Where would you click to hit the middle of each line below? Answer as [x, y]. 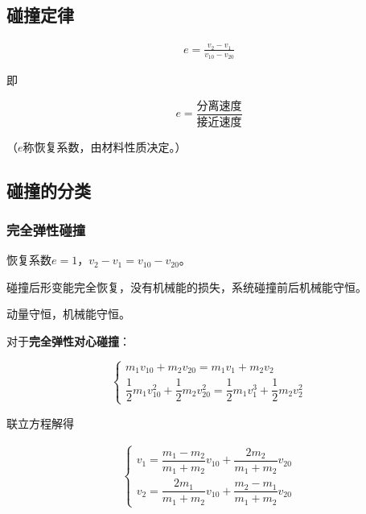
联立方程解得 [40, 423]
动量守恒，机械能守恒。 [68, 314]
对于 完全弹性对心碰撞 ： [68, 341]
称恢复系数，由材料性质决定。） [105, 146]
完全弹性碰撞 [46, 229]
